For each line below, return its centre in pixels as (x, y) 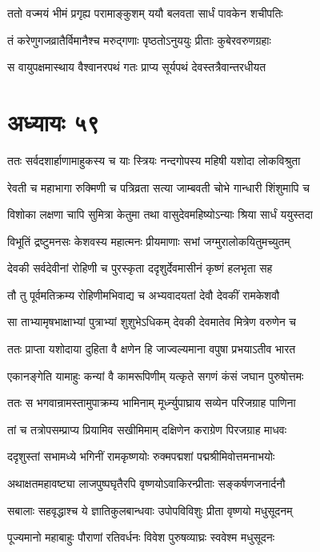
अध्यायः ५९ (54, 121)
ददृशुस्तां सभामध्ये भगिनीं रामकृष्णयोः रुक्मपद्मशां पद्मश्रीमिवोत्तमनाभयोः (141, 456)
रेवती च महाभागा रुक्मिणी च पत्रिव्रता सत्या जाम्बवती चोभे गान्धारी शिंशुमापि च (158, 187)
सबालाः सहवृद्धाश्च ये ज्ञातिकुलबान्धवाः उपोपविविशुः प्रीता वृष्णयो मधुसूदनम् (150, 510)
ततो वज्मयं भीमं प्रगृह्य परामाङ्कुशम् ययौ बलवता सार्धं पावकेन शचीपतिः (145, 13)
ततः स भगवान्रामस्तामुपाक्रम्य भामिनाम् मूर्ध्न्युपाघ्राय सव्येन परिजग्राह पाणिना (152, 403)
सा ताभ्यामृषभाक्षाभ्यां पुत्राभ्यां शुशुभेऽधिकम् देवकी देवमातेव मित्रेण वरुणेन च (152, 322)
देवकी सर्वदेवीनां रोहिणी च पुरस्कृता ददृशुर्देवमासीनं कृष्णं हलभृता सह (140, 268)
